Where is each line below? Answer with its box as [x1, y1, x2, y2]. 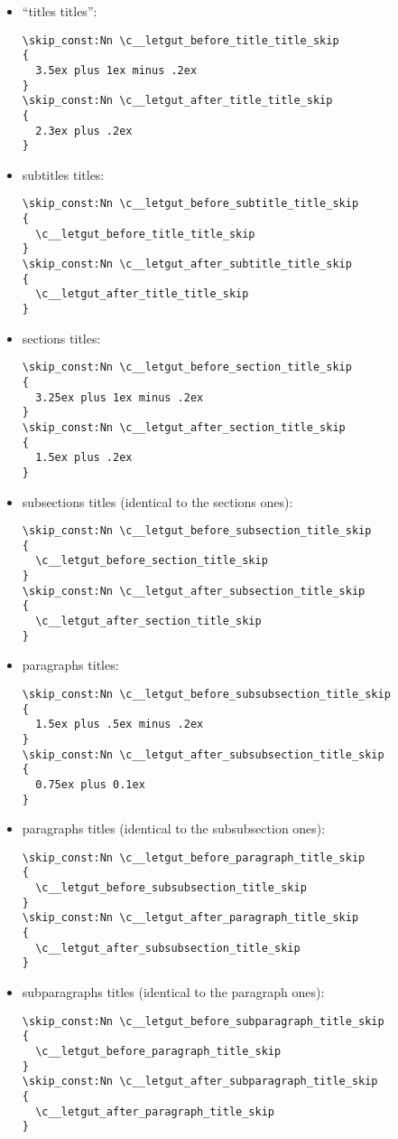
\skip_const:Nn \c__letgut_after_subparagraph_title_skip [22, 1075, 378, 1088]
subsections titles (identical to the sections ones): [22, 492, 293, 511]
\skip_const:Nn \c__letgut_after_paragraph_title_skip [22, 911, 359, 925]
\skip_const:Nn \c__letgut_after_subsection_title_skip [22, 584, 366, 598]
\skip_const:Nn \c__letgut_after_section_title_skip [22, 420, 346, 434]
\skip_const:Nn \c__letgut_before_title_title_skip [22, 33, 339, 47]
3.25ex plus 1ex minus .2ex [35, 391, 204, 404]
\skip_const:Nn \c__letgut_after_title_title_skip [22, 94, 333, 108]
